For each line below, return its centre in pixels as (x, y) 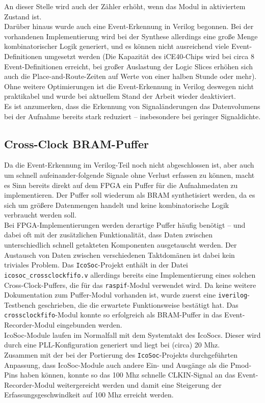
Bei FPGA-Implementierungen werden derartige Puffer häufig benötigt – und (125, 224)
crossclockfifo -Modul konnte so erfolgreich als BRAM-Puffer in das (113, 315)
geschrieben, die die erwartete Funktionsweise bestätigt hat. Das (138, 304)
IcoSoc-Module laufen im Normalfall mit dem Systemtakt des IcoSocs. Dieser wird (132, 334)
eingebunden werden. (89, 325)
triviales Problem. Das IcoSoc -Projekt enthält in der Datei (96, 265)
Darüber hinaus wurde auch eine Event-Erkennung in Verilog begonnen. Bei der (129, 26)
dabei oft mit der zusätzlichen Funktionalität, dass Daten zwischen (109, 235)
